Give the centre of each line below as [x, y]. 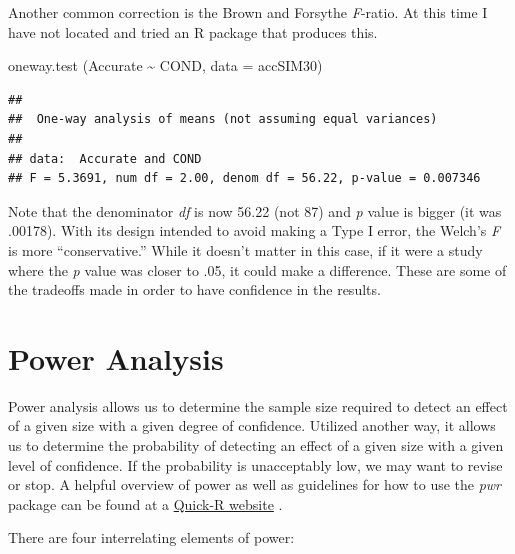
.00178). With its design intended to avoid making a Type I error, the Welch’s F [254, 230]
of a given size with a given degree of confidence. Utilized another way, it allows [252, 425]
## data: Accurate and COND [105, 158]
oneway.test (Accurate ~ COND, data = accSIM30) [165, 65]
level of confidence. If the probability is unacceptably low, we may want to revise [255, 464]
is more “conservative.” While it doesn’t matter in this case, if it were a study [245, 249]
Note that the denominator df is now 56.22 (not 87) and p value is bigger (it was [255, 210]
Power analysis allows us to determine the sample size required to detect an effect [258, 405]
